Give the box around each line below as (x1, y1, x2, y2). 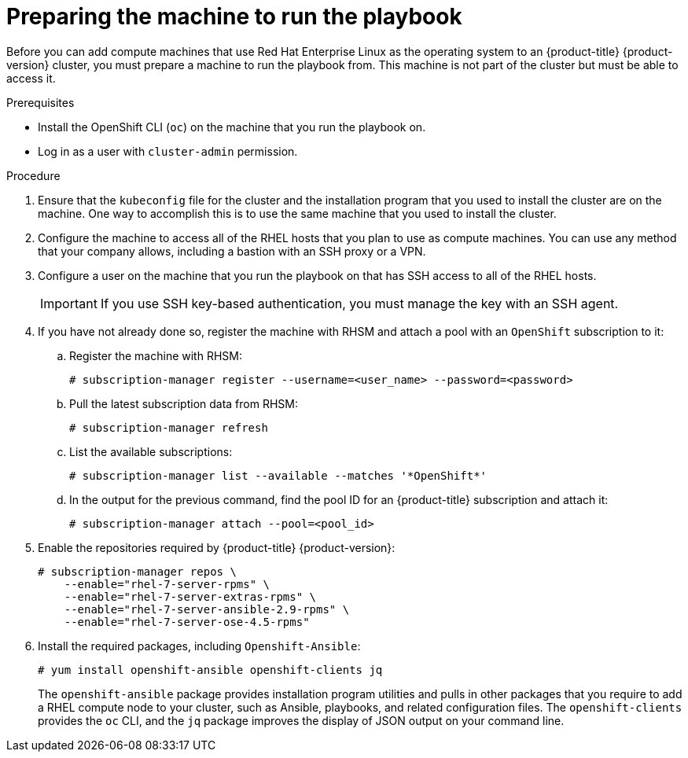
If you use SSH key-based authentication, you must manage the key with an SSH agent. (100, 295, 619, 311)
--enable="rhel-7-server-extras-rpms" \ (64, 590, 317, 603)
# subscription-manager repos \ (38, 565, 237, 578)
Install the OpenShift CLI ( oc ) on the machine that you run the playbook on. (38, 120, 426, 134)
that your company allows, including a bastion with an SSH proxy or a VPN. (38, 244, 426, 258)
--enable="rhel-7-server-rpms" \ (64, 577, 270, 591)
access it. (6, 71, 56, 85)
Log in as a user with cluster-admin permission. (38, 144, 298, 158)
